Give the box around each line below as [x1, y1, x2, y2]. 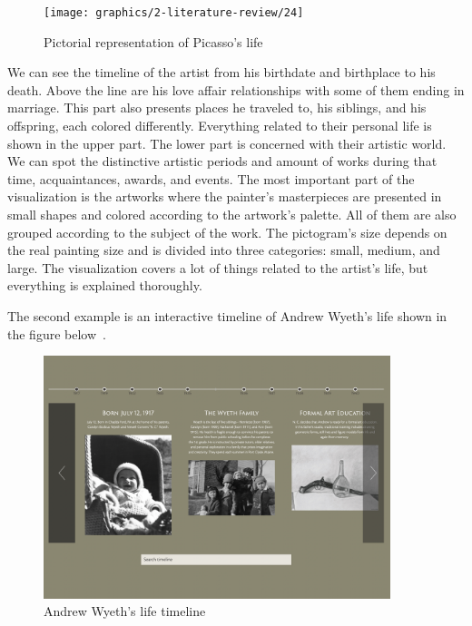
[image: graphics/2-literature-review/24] [44, 6, 304, 19]
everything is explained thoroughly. [7, 276, 202, 295]
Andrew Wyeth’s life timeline [44, 602, 206, 621]
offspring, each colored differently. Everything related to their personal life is [7, 116, 432, 135]
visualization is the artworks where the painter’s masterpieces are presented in [7, 187, 442, 206]
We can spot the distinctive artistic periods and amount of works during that [7, 152, 438, 171]
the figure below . [7, 324, 106, 343]
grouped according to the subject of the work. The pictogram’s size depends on [7, 222, 447, 241]
